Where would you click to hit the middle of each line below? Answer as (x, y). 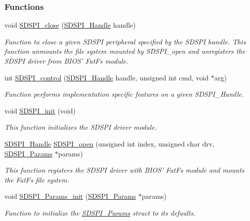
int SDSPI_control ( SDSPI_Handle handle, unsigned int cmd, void (107, 77)
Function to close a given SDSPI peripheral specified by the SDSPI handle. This (125, 41)
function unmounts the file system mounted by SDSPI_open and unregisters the (125, 51)
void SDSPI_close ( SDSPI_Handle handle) (70, 25)
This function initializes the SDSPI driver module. (81, 127)
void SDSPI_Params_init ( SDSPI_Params (70, 196)
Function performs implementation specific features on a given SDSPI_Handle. (124, 94)
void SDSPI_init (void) (40, 110)
